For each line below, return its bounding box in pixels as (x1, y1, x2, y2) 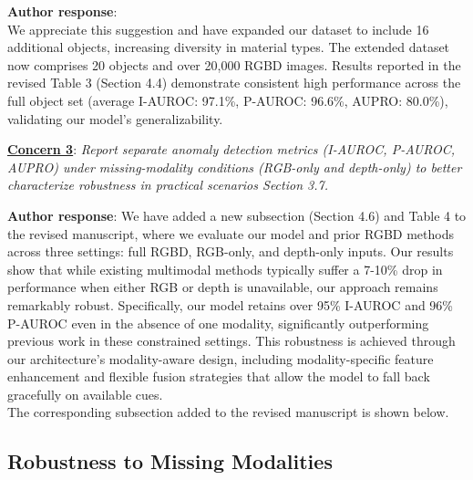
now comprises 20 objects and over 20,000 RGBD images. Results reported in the (7, 55, 461, 74)
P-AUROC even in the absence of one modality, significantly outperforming (7, 313, 429, 332)
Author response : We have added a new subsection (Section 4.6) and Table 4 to (7, 205, 467, 224)
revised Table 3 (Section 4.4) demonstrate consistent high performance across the (7, 73, 461, 92)
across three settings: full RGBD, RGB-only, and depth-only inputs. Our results (7, 242, 454, 261)
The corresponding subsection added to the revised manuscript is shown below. (7, 402, 449, 422)
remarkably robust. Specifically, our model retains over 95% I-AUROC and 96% (7, 295, 454, 314)
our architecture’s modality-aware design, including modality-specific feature (7, 349, 434, 368)
